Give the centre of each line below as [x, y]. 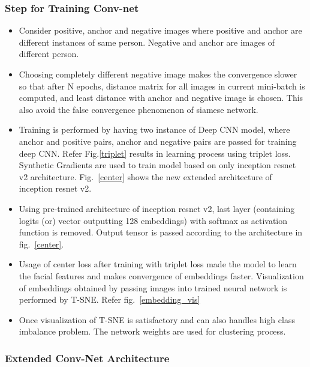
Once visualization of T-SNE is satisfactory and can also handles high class [157, 319]
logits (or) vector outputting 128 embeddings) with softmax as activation [153, 220]
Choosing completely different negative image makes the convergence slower [158, 74]
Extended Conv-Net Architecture [87, 358]
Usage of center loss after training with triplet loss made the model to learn [158, 264]
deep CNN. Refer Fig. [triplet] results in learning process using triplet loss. [155, 153]
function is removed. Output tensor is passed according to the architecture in [161, 232]
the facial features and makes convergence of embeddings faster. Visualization [161, 275]
